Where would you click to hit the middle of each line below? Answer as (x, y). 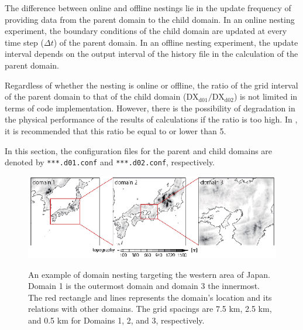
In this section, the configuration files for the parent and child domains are (139, 150)
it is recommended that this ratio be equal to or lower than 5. (116, 130)
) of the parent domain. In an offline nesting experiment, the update (176, 42)
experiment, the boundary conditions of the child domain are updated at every (146, 31)
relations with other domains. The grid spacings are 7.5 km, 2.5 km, (150, 309)
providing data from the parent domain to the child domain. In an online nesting (150, 19)
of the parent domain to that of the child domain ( (96, 96)
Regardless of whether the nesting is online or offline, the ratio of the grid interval (151, 85)
